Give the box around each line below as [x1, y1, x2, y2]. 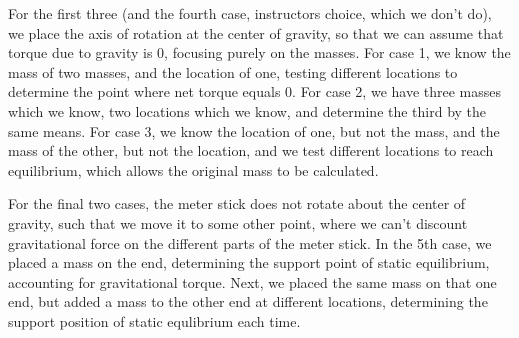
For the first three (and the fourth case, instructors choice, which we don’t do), [8, 3, 492, 23]
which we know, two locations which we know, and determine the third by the [8, 100, 487, 121]
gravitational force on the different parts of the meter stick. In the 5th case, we [8, 232, 492, 253]
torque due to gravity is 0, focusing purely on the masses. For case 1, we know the [8, 42, 511, 63]
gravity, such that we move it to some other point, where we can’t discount [8, 212, 468, 233]
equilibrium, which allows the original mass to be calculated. [8, 159, 379, 180]
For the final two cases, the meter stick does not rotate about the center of [8, 193, 466, 214]
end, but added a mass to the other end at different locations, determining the [8, 291, 488, 312]
